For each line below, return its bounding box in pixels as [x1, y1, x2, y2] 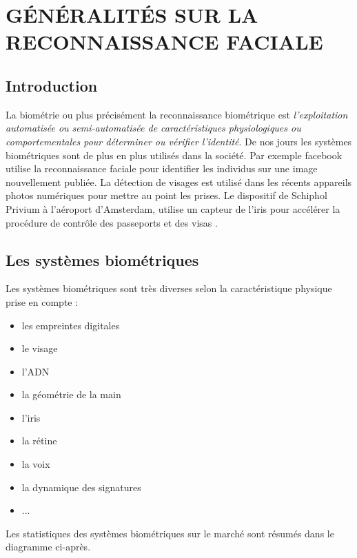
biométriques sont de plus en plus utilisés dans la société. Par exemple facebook [6, 147, 343, 162]
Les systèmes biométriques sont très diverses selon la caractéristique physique [6, 281, 332, 296]
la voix [21, 457, 50, 471]
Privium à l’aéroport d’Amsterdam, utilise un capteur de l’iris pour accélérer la [6, 201, 340, 216]
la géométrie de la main [21, 387, 121, 402]
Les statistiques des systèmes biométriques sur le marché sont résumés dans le [6, 526, 334, 540]
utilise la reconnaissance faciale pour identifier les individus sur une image [6, 161, 318, 176]
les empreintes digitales [21, 318, 120, 332]
